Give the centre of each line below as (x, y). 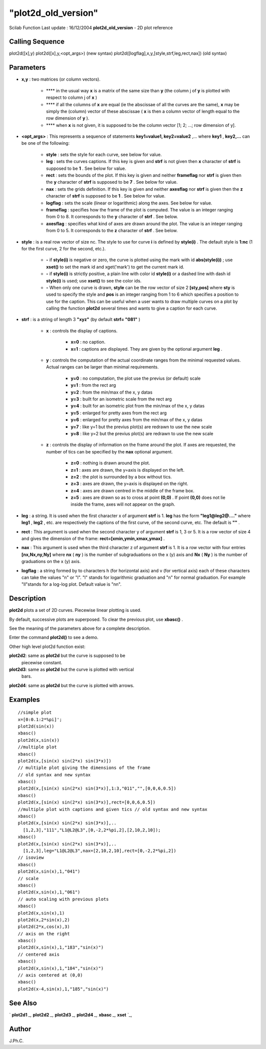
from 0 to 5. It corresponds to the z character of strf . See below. (112, 231)
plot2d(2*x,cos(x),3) (44, 927)
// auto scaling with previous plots (64, 899)
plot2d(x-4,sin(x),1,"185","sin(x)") (64, 989)
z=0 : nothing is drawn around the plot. (110, 463)
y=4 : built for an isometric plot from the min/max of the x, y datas (138, 406)
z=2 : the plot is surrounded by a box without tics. (121, 477)
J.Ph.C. (17, 1041)
